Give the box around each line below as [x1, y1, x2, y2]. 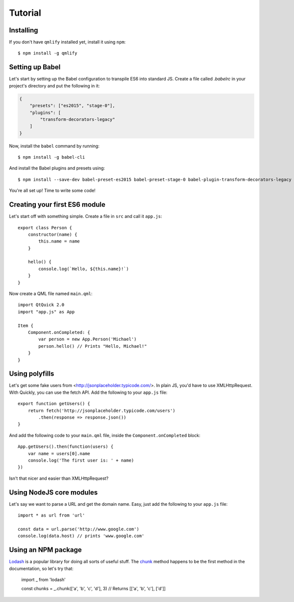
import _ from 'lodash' [21, 576, 66, 582]
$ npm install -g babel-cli [18, 155, 85, 160]
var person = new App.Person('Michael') [38, 336, 137, 342]
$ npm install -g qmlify [18, 51, 77, 56]
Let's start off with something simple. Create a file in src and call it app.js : [9, 214, 162, 219]
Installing [9, 26, 39, 34]
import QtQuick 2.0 [18, 302, 65, 308]
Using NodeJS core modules [9, 488, 98, 496]
